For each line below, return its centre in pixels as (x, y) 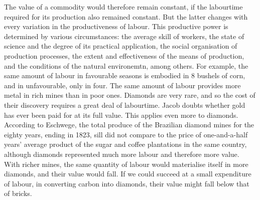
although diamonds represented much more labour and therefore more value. (122, 154)
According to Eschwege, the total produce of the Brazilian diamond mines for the (129, 125)
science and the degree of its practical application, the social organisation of (121, 46)
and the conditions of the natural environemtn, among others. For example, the (126, 65)
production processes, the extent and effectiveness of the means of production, (124, 55)
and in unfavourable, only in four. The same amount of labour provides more (122, 85)
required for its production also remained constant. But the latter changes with (126, 16)
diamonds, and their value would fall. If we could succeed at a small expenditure (128, 174)
